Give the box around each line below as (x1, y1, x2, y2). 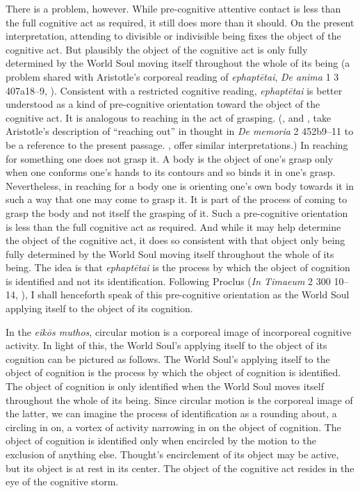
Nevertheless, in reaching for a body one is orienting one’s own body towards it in (6, 178, 354, 193)
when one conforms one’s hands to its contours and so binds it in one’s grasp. (6, 165, 336, 179)
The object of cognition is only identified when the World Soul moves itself (6, 379, 325, 394)
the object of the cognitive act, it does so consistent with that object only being (6, 233, 345, 248)
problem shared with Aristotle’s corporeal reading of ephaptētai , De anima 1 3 (6, 69, 339, 83)
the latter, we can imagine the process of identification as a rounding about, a (6, 406, 337, 421)
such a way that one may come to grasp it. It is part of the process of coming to (6, 192, 347, 207)
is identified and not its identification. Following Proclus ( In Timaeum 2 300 (6, 273, 331, 288)
